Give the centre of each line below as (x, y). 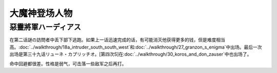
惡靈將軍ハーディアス (45, 27)
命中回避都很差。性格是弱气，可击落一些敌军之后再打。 (68, 63)
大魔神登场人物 (41, 13)
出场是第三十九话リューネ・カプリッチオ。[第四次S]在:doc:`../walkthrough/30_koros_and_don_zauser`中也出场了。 (131, 54)
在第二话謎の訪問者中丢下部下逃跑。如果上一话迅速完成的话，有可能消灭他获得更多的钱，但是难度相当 (117, 40)
